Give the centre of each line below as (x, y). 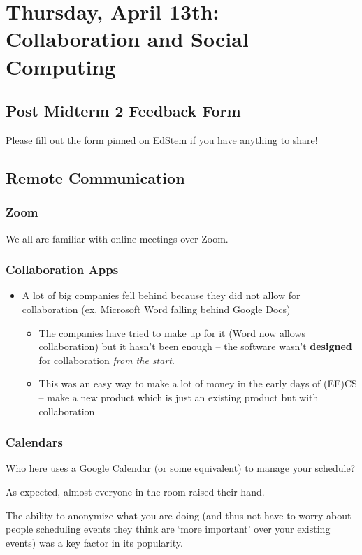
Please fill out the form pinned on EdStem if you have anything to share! (162, 139)
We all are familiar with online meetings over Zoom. (117, 238)
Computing (61, 66)
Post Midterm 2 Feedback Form (123, 111)
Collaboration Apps (62, 269)
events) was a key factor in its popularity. (94, 542)
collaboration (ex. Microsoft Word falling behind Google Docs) (156, 309)
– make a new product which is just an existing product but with (179, 397)
